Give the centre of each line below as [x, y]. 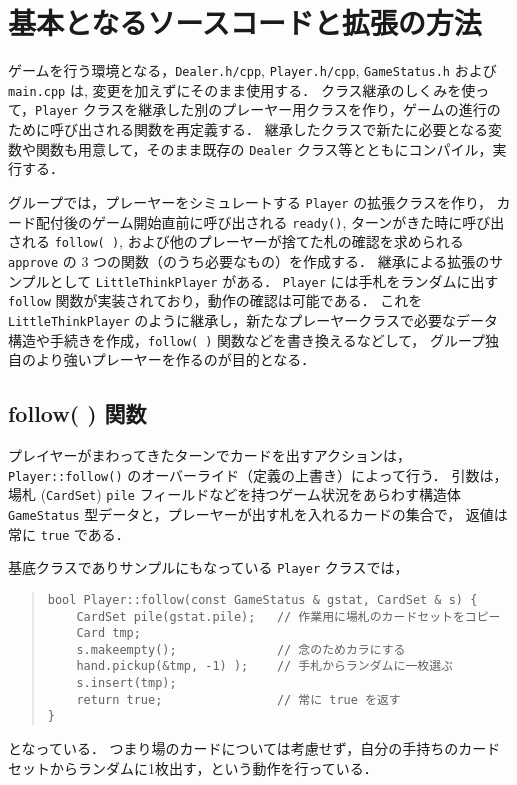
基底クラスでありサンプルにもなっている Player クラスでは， [208, 567]
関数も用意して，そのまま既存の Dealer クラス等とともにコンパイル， [264, 148]
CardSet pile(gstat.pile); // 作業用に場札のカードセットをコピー [288, 616]
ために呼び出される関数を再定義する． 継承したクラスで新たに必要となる [248, 129]
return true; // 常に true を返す [238, 699]
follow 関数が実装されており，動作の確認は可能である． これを [215, 300]
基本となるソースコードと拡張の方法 [245, 22]
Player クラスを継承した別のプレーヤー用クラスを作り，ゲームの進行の [268, 109]
